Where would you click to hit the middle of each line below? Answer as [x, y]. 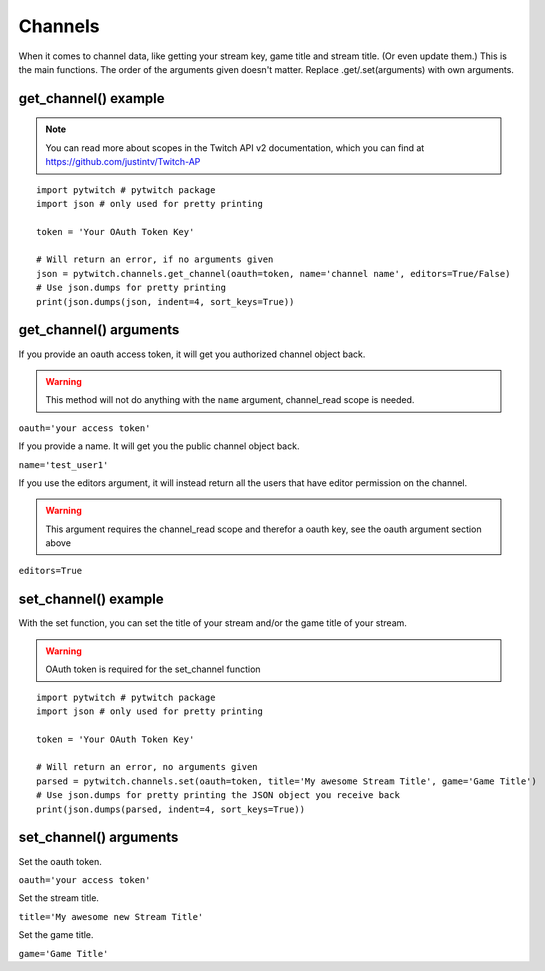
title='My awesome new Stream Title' [111, 916]
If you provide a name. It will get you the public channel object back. [159, 446]
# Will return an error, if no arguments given [155, 259]
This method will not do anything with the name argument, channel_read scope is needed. [230, 400]
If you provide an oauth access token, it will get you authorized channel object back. [192, 354]
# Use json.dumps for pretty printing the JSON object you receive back [218, 795]
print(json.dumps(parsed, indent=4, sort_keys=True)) [170, 809]
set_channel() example [91, 599]
